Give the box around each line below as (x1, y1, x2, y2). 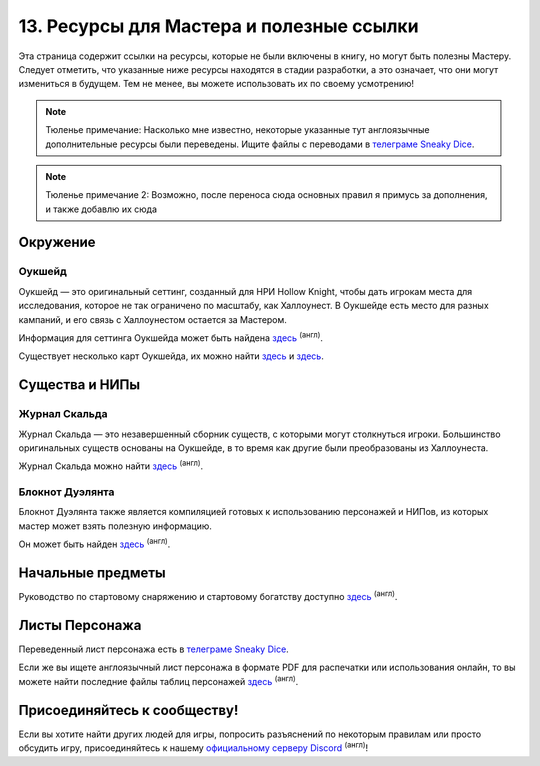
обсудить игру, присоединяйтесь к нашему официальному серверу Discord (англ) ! (18, 740, 369, 754)
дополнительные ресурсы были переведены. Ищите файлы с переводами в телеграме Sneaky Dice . (45, 138, 475, 150)
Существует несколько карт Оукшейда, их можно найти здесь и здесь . (18, 350, 324, 362)
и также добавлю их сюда (45, 203, 158, 215)
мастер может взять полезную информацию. (18, 520, 212, 532)
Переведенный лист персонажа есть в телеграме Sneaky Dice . (18, 643, 289, 655)
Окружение (18, 234, 96, 251)
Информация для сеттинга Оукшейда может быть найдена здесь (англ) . (18, 330, 324, 344)
